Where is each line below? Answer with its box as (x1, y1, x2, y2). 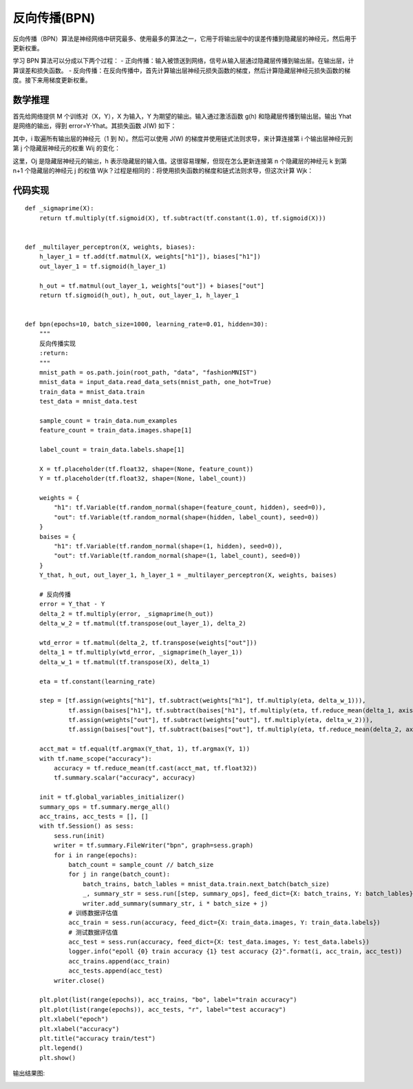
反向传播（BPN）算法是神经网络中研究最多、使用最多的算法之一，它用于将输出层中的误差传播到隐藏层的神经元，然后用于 (12, 34, 357, 43)
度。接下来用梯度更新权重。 (12, 76, 92, 84)
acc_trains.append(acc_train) (68, 957, 171, 965)
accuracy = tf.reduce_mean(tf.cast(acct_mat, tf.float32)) (54, 764, 257, 772)
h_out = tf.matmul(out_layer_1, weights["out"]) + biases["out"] (39, 281, 265, 290)
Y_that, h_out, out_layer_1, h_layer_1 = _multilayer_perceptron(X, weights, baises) (39, 571, 337, 579)
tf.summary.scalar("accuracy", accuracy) (54, 774, 196, 782)
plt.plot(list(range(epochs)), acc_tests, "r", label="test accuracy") (39, 1006, 286, 1013)
